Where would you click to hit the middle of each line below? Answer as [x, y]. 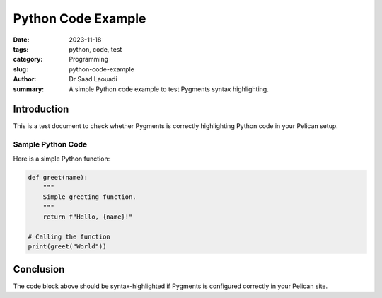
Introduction [41, 109]
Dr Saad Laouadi [93, 79]
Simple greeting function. [90, 197]
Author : [25, 79]
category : [28, 59]
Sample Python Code [50, 144]
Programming [89, 59]
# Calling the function [69, 236]
